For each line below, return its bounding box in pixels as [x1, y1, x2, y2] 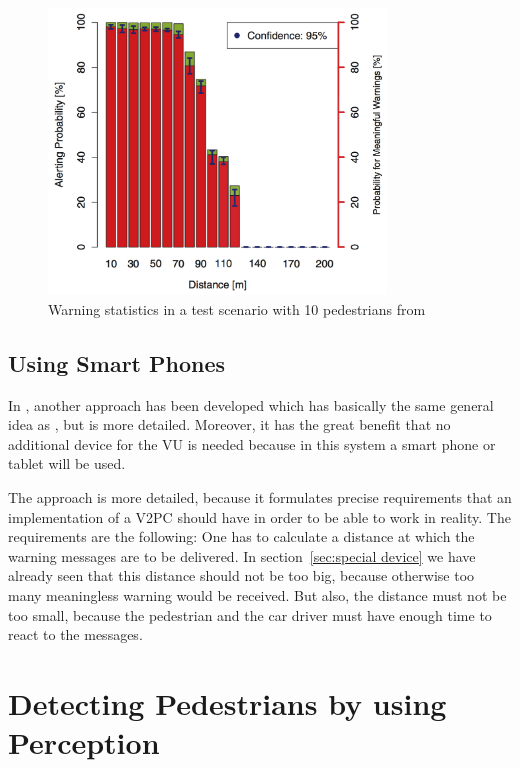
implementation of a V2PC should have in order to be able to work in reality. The [8, 506, 511, 527]
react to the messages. [8, 624, 143, 645]
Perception [8, 722, 160, 763]
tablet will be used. [8, 453, 126, 474]
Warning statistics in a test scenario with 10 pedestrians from [48, 298, 426, 319]
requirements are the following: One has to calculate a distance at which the [8, 526, 475, 547]
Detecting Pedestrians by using [8, 682, 447, 723]
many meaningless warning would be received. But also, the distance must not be [8, 584, 507, 605]
